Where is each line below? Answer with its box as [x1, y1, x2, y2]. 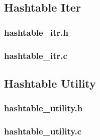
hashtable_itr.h [4, 26, 68, 38]
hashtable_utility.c [4, 125, 82, 137]
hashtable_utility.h [4, 102, 83, 114]
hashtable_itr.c [4, 49, 67, 61]
